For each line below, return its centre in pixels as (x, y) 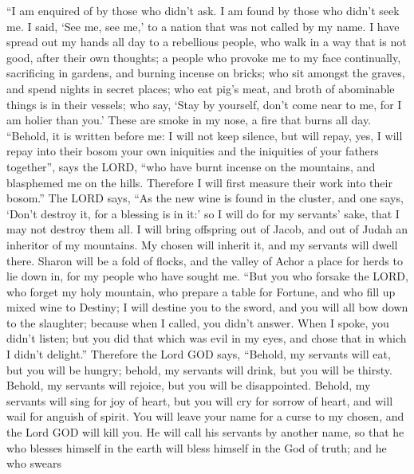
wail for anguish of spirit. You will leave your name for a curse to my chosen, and (205, 416)
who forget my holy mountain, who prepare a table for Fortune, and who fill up (201, 291)
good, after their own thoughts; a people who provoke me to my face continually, (204, 57)
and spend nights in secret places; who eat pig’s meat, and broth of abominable (201, 88)
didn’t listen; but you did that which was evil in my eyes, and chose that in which (207, 338)
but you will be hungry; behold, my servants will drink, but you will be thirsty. (199, 369)
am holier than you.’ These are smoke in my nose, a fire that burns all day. (189, 120)
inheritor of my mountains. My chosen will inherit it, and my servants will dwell (202, 244)
